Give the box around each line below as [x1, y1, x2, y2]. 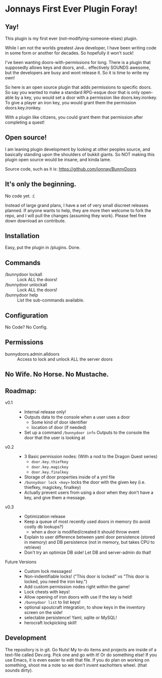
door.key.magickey [31, 465, 69, 470]
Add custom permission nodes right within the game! [24, 584, 130, 590]
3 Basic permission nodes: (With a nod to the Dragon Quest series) [24, 454, 158, 459]
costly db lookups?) [24, 524, 64, 530]
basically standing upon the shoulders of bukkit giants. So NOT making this [5, 151, 155, 157]
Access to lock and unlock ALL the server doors [17, 356, 113, 362]
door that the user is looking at [24, 435, 86, 441]
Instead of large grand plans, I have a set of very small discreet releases [5, 202, 148, 208]
